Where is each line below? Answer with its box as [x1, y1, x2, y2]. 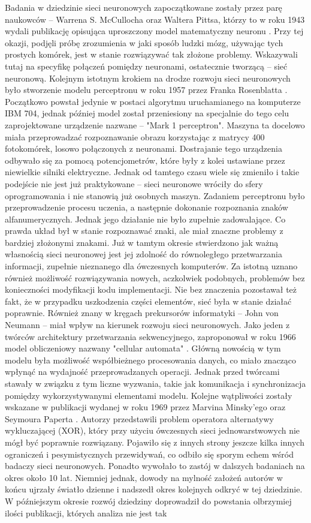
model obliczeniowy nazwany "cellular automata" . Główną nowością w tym [5, 342, 281, 354]
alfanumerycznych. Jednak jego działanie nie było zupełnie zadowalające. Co [5, 212, 286, 225]
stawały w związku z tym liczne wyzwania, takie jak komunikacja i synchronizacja [5, 377, 306, 389]
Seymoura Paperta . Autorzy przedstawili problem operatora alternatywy [5, 412, 274, 425]
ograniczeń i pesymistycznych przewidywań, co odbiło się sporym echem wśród [5, 447, 294, 460]
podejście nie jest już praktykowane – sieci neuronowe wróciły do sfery [5, 177, 263, 190]
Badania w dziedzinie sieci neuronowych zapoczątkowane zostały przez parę [5, 1, 282, 13]
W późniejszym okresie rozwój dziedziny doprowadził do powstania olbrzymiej [5, 494, 292, 507]
